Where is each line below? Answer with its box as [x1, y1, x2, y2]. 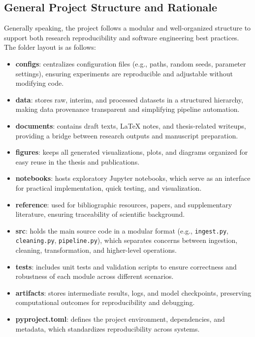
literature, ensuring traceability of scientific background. [15, 209, 185, 219]
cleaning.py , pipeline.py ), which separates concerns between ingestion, [15, 235, 238, 245]
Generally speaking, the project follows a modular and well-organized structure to [4, 23, 251, 33]
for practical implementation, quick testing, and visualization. [15, 182, 202, 193]
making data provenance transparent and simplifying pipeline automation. [15, 104, 240, 114]
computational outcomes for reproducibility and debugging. [15, 297, 195, 307]
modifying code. [15, 78, 64, 88]
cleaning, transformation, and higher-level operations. [15, 245, 177, 255]
